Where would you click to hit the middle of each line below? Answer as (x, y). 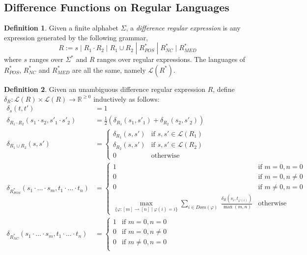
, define (224, 89)
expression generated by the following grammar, (76, 37)
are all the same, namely (109, 70)
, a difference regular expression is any (183, 28)
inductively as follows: (126, 99)
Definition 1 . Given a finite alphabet (61, 28)
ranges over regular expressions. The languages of (171, 59)
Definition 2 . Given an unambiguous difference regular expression (105, 89)
